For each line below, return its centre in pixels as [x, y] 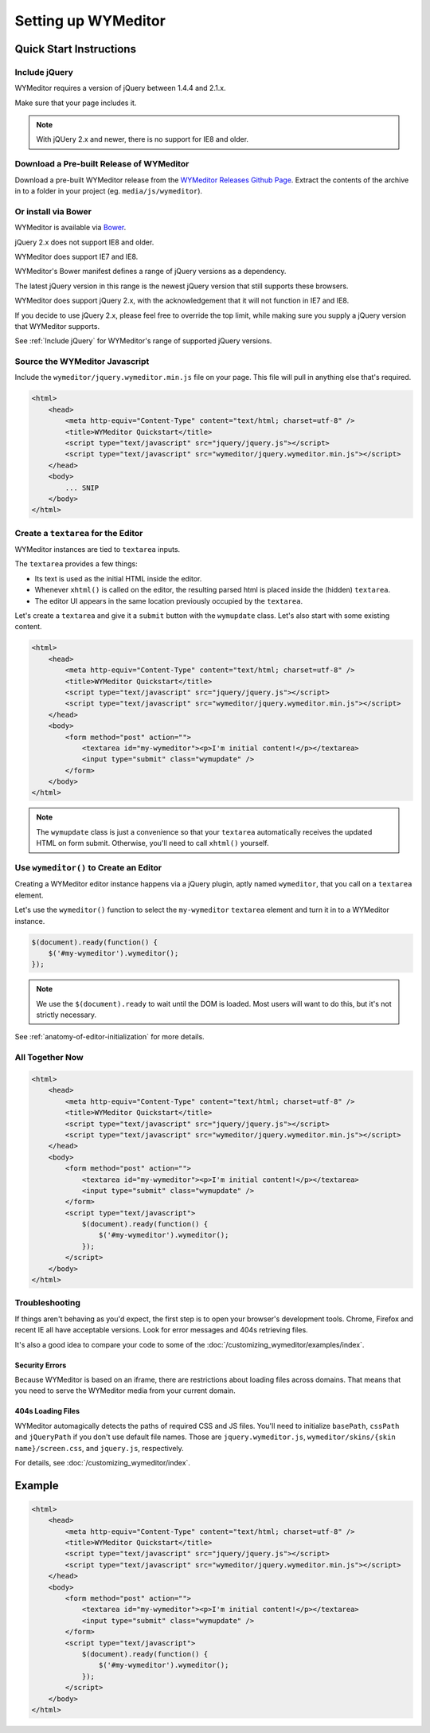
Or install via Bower [53, 211]
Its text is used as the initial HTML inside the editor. [118, 578]
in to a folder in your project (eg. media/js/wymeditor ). [109, 191]
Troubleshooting [48, 1303]
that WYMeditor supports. [57, 326]
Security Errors [41, 1365]
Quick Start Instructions [76, 49]
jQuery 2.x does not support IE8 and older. [84, 242]
